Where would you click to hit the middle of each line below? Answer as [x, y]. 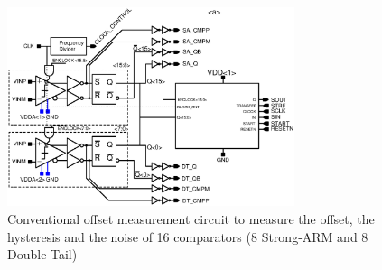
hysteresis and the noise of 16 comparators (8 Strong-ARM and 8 [188, 236]
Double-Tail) [42, 254]
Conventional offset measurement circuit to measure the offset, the [191, 219]
